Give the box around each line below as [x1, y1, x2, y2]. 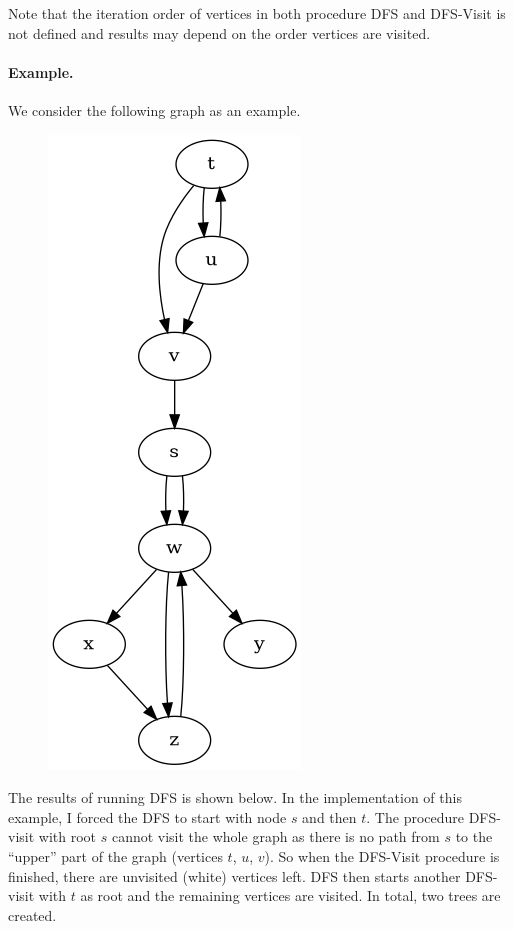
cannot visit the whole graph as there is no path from [111, 826, 440, 847]
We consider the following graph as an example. [8, 99, 301, 120]
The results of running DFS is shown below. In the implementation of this [8, 787, 462, 808]
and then [302, 806, 357, 827]
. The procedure [366, 806, 465, 827]
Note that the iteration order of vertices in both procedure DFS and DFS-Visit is [8, 3, 506, 23]
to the [455, 826, 493, 847]
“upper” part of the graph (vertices [8, 845, 223, 866]
